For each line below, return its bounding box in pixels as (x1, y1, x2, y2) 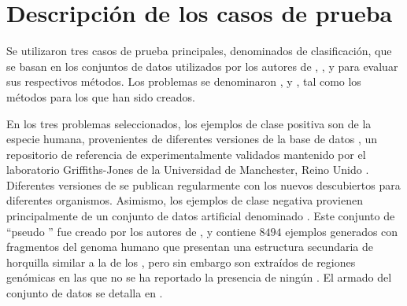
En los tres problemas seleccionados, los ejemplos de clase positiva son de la (6, 115, 372, 131)
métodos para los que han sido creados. (6, 88, 195, 105)
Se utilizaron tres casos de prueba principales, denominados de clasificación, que (6, 42, 392, 59)
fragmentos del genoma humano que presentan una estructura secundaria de (6, 238, 374, 255)
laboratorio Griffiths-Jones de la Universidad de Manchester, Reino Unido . (6, 161, 369, 178)
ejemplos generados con (285, 223, 398, 239)
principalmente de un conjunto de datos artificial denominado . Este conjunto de (6, 208, 395, 224)
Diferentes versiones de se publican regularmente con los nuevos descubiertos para (6, 176, 401, 193)
